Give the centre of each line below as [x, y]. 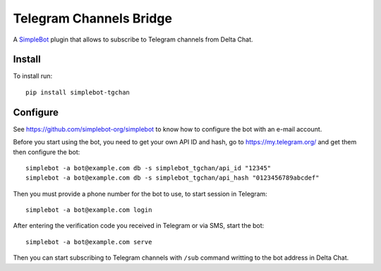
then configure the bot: [47, 152]
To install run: [33, 76]
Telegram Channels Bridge [93, 18]
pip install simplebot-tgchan [78, 92]
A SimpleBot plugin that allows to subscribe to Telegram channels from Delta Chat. [133, 39]
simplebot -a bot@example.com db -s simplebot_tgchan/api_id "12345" [149, 168]
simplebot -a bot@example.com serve [89, 242]
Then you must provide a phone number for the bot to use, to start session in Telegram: [140, 194]
